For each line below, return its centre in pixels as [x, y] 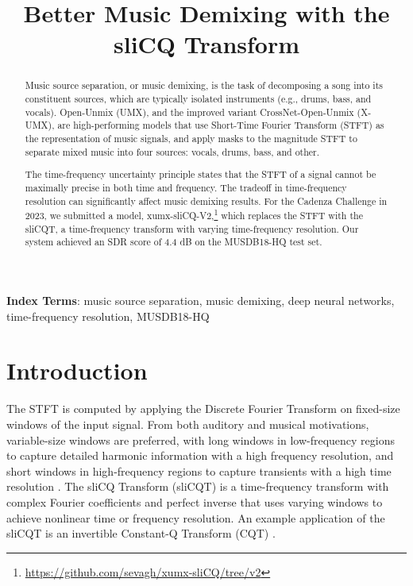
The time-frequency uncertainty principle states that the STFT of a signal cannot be [201, 174]
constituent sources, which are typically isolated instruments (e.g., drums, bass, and [198, 99]
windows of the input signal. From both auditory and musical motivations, [188, 424]
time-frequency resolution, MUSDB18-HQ [108, 316]
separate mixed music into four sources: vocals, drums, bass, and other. [172, 151]
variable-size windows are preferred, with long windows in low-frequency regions [201, 439]
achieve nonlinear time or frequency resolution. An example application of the [196, 517]
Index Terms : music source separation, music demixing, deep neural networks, [201, 301]
